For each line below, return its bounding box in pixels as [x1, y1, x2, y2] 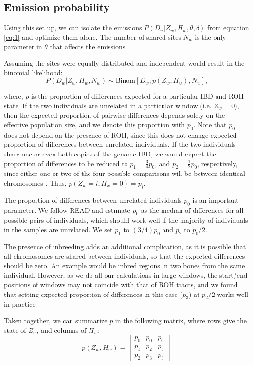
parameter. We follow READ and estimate [4, 205, 130, 215]
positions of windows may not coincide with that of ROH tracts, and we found [4, 279, 238, 290]
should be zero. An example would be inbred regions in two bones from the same [4, 260, 245, 270]
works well [217, 289, 248, 299]
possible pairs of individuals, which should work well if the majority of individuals [4, 215, 248, 225]
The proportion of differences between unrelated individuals [4, 194, 182, 205]
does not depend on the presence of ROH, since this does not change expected [4, 129, 237, 139]
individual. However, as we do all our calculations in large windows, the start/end [4, 270, 248, 280]
